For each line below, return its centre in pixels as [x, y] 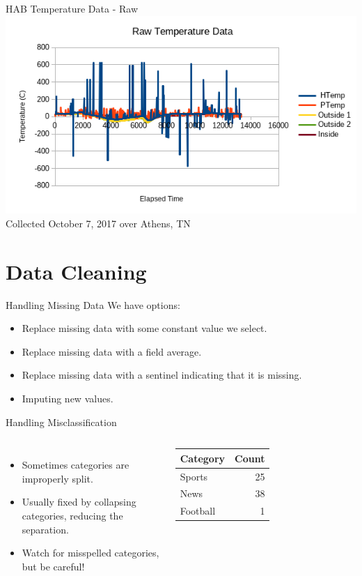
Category [203, 458]
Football [198, 511]
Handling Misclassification [61, 422]
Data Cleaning [76, 271]
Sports [194, 476]
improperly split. [57, 478]
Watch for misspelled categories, [90, 553]
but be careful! [53, 566]
